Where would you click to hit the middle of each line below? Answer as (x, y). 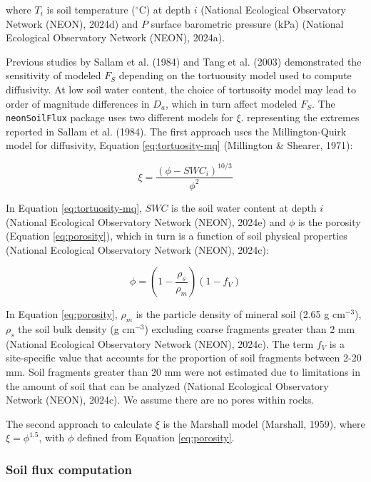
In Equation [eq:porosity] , (62, 314)
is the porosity (329, 221)
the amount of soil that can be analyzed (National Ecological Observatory (167, 385)
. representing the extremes (300, 117)
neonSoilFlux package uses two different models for (120, 117)
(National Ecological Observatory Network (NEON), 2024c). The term (160, 343)
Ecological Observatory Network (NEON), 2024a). (116, 37)
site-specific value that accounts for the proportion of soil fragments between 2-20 (184, 358)
